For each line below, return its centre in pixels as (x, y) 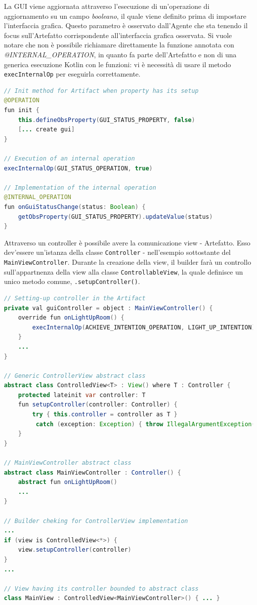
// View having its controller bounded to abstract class (101, 588)
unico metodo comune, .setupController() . (72, 281)
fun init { (22, 110)
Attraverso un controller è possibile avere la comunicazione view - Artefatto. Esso (127, 242)
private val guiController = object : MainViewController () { (108, 308)
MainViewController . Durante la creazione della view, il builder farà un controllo (128, 262)
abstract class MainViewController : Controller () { (93, 472)
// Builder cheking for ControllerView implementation (96, 521)
